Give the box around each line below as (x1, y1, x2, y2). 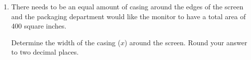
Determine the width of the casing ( (11, 37, 121, 47)
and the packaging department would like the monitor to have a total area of (11, 11, 246, 21)
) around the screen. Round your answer (124, 37, 248, 47)
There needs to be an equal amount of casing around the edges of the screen (11, 1, 244, 11)
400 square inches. (11, 21, 67, 31)
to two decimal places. (11, 47, 79, 57)
